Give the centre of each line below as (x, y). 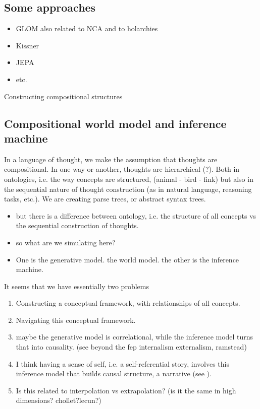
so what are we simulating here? (66, 242)
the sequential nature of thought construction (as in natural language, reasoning (128, 189)
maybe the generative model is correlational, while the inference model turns (135, 337)
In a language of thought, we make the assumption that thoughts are (111, 159)
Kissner (28, 45)
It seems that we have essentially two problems (76, 286)
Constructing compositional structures (63, 96)
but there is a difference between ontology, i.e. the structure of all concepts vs (136, 215)
